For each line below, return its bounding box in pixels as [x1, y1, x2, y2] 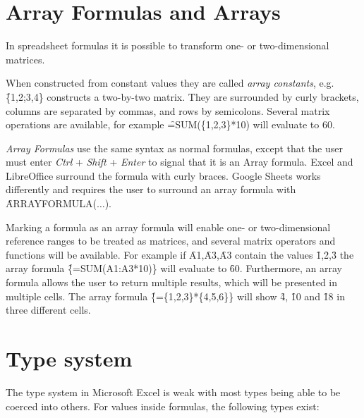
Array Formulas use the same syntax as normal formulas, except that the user [6, 140, 343, 155]
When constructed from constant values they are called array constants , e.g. [6, 75, 334, 90]
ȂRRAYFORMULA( [6, 196, 97, 211]
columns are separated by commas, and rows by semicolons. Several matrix [6, 103, 330, 118]
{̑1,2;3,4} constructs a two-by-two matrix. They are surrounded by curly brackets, [6, 89, 359, 104]
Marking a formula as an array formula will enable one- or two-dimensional [6, 219, 331, 234]
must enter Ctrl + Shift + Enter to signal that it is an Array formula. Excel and [6, 154, 353, 169]
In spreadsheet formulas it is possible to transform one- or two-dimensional [6, 38, 329, 53]
